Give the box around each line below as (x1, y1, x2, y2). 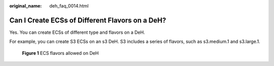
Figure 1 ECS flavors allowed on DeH (22, 50, 99, 56)
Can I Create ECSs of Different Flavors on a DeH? (9, 16, 166, 25)
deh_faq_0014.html (49, 3, 89, 9)
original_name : (9, 3, 42, 9)
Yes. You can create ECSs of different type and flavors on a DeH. (9, 29, 145, 35)
